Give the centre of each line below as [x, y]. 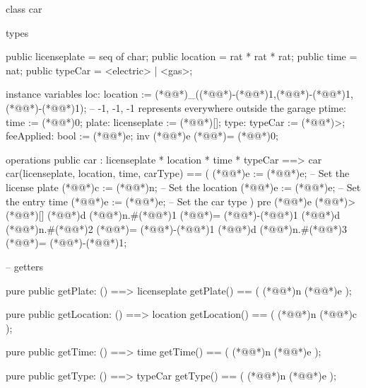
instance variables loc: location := [79, 94]
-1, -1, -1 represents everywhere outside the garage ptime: [222, 107]
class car [24, 8]
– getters [24, 266]
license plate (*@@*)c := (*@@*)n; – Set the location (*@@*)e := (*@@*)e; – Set [183, 187]
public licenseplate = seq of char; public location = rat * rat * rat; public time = [182, 56]
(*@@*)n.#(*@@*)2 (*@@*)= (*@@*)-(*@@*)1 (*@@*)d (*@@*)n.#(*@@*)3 [177, 228]
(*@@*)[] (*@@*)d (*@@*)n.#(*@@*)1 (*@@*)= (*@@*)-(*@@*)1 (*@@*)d [173, 215]
